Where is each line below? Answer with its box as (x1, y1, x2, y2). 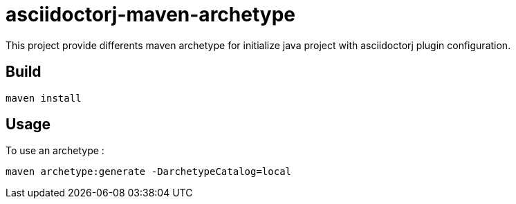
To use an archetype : (6, 145, 104, 157)
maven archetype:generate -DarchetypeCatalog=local (6, 166, 292, 178)
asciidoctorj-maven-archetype (6, 3, 295, 26)
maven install (6, 92, 82, 104)
